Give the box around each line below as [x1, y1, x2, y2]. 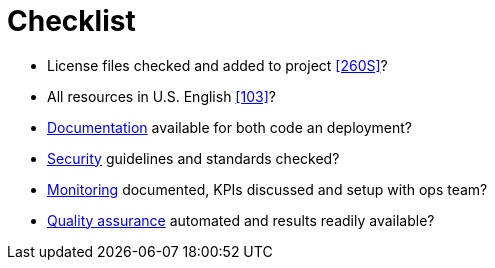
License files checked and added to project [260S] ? [47, 56, 388, 74]
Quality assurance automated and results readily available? [47, 211, 435, 229]
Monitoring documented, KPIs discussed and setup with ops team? [47, 180, 488, 198]
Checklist [7, 4, 136, 38]
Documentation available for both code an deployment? [47, 118, 412, 136]
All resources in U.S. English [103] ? [47, 87, 276, 105]
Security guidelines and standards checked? [47, 149, 340, 167]
